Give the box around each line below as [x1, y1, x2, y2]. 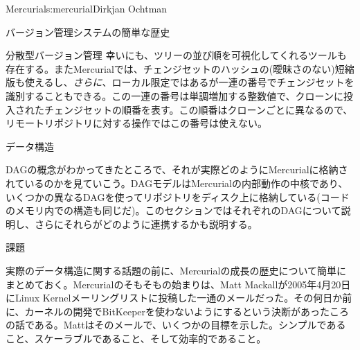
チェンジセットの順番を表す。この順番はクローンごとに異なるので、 [44, 102, 353, 116]
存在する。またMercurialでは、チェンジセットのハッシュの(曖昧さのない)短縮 [6, 61, 354, 76]
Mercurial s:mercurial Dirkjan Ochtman [6, 1, 168, 15]
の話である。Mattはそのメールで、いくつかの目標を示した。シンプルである [6, 317, 346, 332]
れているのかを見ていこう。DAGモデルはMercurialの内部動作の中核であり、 [6, 175, 348, 190]
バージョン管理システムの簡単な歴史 [6, 24, 170, 39]
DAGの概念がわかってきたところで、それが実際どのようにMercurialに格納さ [6, 162, 348, 177]
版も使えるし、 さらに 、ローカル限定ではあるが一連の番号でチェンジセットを [6, 75, 354, 89]
